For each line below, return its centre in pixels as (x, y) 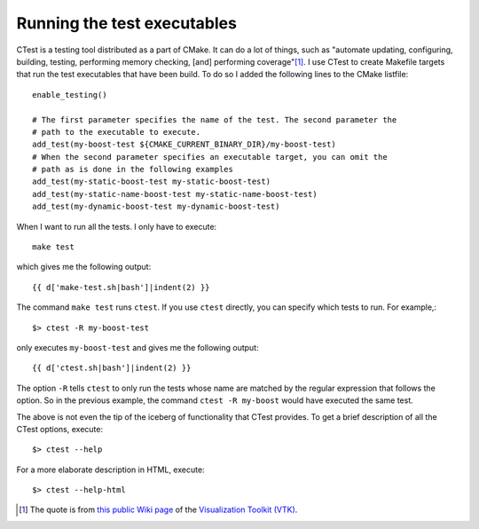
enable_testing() (70, 95)
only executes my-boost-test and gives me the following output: (137, 347)
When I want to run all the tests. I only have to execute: (117, 226)
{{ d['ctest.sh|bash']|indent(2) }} (112, 368)
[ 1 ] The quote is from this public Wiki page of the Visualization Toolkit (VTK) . (158, 509)
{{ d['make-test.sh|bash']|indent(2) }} (121, 287)
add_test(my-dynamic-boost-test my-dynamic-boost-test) (156, 207)
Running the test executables (126, 23)
